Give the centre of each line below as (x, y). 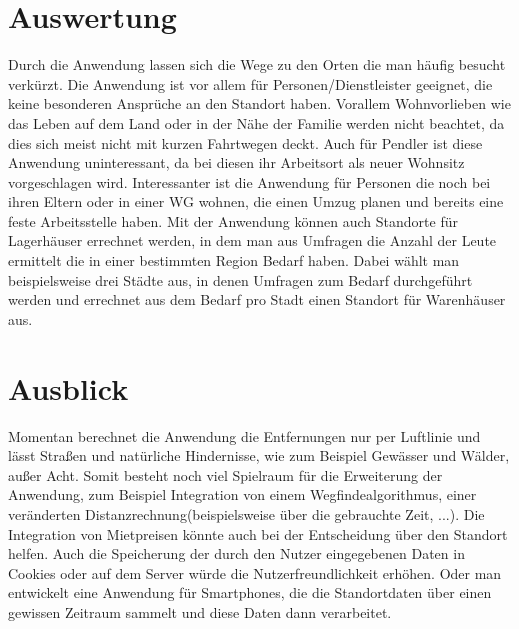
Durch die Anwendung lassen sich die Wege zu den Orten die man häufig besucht (257, 64)
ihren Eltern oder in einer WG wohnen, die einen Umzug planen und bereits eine (256, 201)
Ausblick (68, 387)
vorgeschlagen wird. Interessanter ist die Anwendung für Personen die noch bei (249, 181)
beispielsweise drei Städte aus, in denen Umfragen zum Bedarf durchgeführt (240, 279)
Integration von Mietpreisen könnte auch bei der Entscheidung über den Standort (258, 533)
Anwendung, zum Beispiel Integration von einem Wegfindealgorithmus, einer (242, 494)
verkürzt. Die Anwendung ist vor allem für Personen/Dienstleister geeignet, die (250, 83)
